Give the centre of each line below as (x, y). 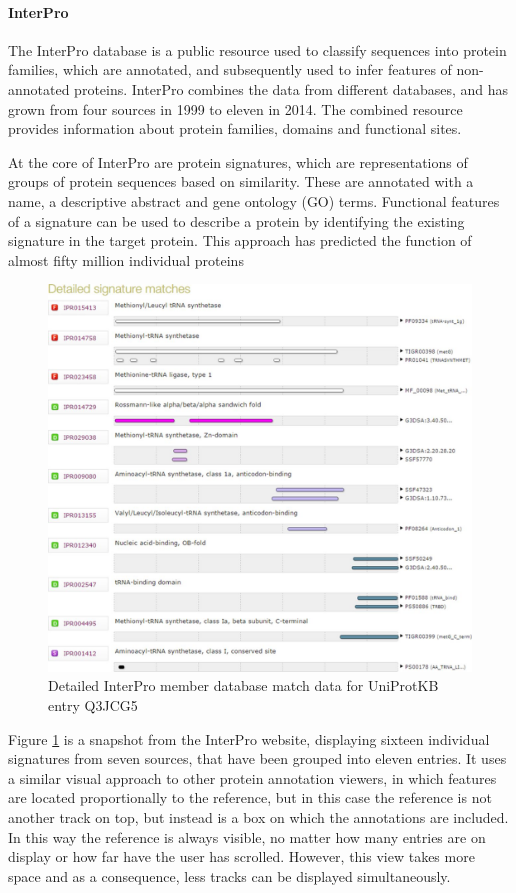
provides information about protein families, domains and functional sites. (235, 128)
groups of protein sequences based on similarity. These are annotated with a (241, 181)
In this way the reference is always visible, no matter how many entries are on (247, 836)
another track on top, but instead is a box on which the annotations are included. (258, 817)
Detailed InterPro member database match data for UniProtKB (243, 685)
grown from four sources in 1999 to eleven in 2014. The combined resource (235, 108)
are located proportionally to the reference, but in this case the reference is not (250, 797)
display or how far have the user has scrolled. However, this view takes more (241, 856)
